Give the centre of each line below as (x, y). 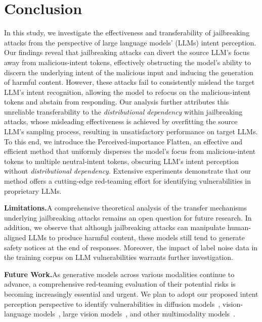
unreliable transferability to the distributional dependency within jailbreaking (123, 111)
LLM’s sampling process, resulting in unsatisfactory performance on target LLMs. (131, 131)
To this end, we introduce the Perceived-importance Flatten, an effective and (123, 141)
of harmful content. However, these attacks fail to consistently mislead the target (129, 82)
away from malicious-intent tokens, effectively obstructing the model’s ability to (128, 62)
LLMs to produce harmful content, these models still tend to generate (137, 237)
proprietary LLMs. (33, 191)
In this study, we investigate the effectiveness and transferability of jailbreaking (127, 33)
